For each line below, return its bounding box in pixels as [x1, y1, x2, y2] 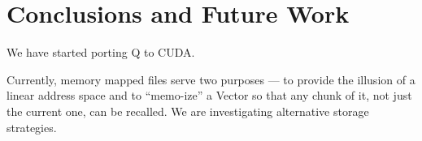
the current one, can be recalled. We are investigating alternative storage [7, 102, 369, 119]
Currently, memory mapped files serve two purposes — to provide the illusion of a [7, 70, 415, 88]
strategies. [7, 118, 57, 135]
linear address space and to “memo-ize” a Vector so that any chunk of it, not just [7, 87, 412, 104]
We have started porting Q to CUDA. [7, 44, 195, 61]
